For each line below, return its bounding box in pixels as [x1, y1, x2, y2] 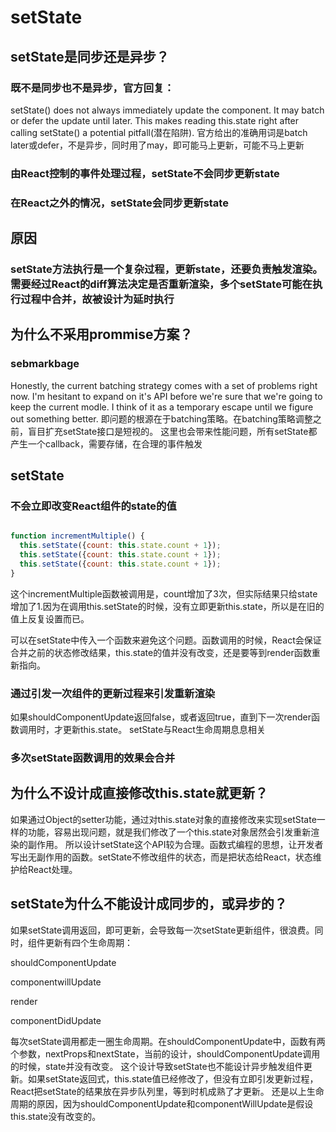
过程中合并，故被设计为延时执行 [20, 292, 175, 306]
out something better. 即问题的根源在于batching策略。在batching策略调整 [10, 412, 313, 425]
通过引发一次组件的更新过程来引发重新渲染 [10, 686, 216, 700]
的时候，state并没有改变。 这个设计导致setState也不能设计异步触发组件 [10, 1060, 304, 1072]
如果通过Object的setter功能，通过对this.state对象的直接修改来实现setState [10, 813, 317, 825]
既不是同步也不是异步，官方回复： [10, 81, 175, 95]
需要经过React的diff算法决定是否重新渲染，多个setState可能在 [10, 277, 313, 291]
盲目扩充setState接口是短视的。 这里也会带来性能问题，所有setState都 [27, 425, 318, 437]
